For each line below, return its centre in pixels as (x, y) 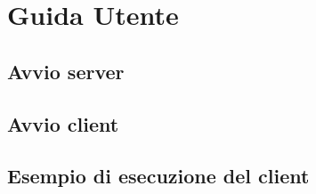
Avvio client (63, 123)
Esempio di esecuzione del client (158, 176)
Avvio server (66, 71)
